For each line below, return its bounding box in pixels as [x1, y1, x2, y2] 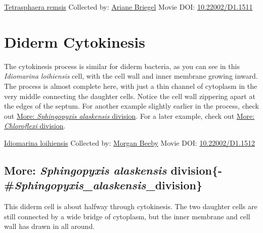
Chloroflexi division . [4, 120, 66, 131]
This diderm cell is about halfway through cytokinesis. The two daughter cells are [4, 201, 257, 212]
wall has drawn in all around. [4, 221, 95, 231]
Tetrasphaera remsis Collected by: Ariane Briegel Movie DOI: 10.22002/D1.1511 [4, 2, 253, 12]
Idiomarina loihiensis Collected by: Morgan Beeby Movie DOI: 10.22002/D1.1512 [4, 137, 255, 148]
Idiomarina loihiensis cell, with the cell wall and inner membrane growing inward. [4, 71, 258, 81]
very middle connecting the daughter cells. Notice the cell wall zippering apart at [4, 90, 255, 101]
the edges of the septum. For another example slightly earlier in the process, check [4, 101, 259, 111]
